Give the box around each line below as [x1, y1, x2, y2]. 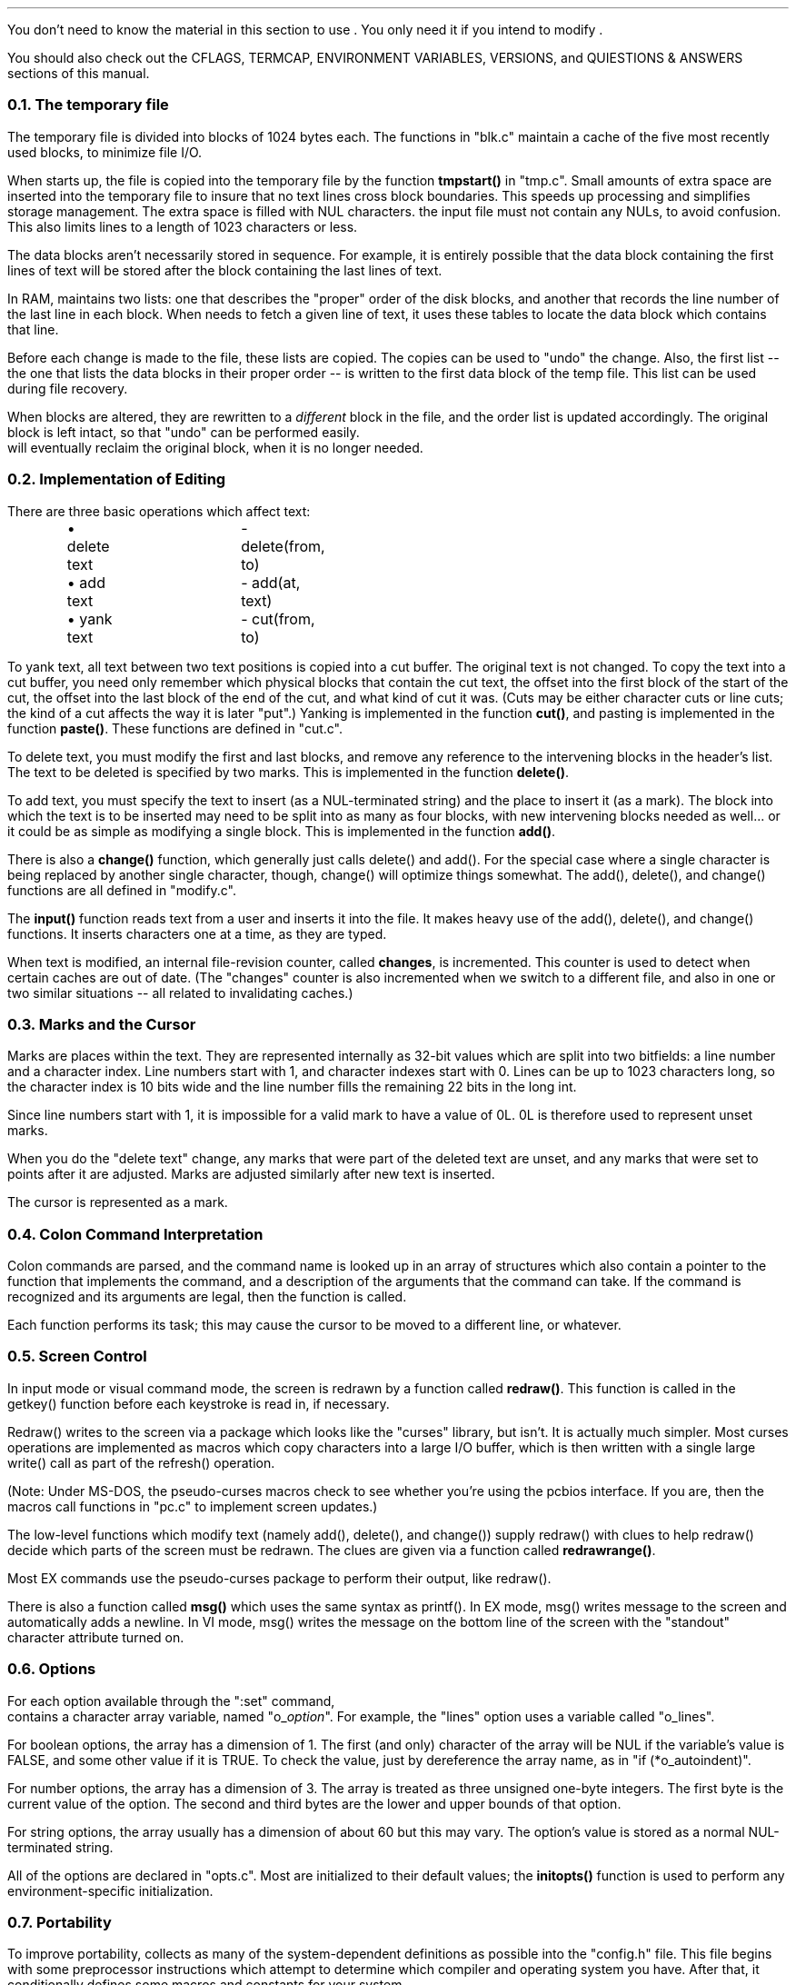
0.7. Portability [7, 1912, 112, 1931]
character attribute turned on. [7, 1629, 184, 1645]
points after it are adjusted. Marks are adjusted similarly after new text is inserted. [7, 1166, 495, 1182]
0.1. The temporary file [7, 95, 169, 115]
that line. [7, 321, 59, 337]
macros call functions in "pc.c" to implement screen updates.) [7, 1498, 378, 1514]
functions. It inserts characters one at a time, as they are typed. [7, 925, 387, 942]
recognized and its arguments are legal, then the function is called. [7, 1289, 407, 1304]
